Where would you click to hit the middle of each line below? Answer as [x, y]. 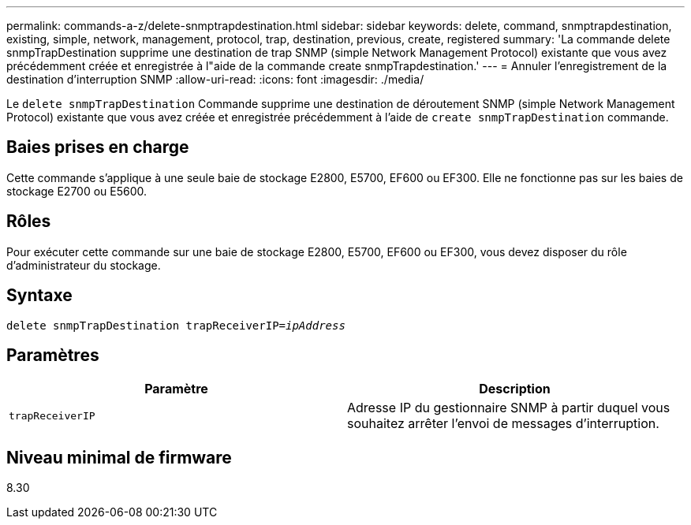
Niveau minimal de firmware [119, 457]
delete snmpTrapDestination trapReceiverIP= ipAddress [176, 325]
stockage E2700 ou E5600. [77, 191]
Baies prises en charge [98, 147]
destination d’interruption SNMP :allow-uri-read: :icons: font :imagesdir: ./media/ [215, 79]
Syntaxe [39, 296]
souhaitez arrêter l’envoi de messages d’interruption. [503, 424]
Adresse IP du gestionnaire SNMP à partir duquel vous [509, 408]
